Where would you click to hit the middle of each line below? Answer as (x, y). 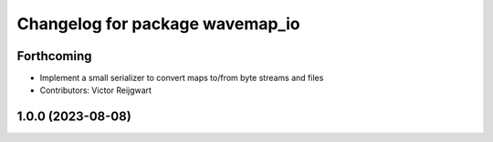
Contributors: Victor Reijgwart (96, 90)
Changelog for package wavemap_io (158, 24)
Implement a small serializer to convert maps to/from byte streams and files (182, 78)
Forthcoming (54, 56)
